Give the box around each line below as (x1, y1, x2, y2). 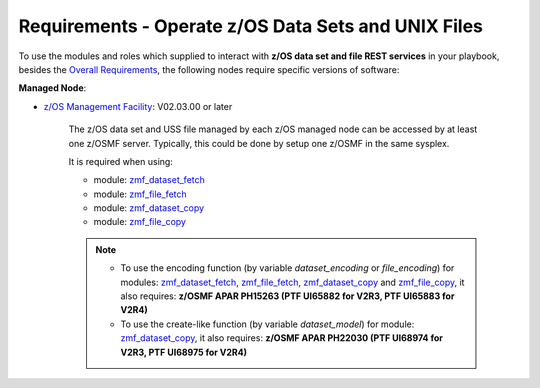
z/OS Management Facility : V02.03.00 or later (43, 100, 233, 112)
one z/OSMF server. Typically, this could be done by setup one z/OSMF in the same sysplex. (68, 137, 450, 149)
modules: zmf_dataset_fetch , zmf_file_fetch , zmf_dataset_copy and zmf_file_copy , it (120, 276, 465, 288)
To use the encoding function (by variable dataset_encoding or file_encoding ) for (120, 262, 455, 274)
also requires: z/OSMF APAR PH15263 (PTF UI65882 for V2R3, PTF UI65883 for (120, 290, 455, 302)
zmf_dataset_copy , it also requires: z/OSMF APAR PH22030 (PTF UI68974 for (120, 332, 444, 344)
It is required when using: (68, 155, 174, 167)
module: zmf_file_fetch (93, 188, 187, 200)
